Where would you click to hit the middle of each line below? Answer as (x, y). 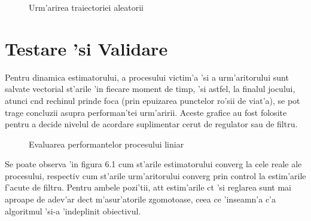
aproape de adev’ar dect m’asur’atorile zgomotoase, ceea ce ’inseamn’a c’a (140, 199)
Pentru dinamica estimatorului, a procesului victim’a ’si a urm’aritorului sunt (147, 77)
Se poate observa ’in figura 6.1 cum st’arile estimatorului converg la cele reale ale (153, 164)
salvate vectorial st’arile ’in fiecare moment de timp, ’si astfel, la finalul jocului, (150, 89)
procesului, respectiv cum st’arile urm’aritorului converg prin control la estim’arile (155, 175)
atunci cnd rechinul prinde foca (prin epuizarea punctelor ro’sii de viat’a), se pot (153, 100)
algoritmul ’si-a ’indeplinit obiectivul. (73, 211)
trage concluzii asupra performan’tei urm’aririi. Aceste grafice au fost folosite (146, 112)
